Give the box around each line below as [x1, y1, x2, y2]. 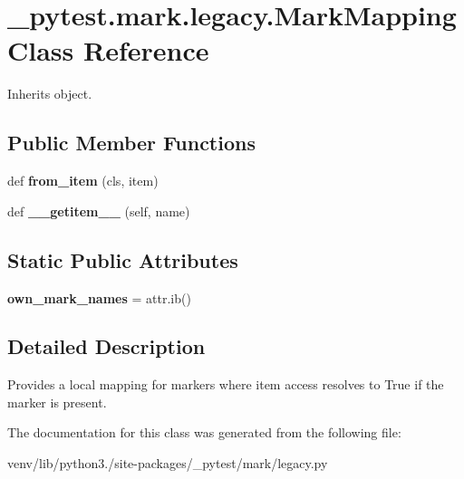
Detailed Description [7, 332, 206, 360]
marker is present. [7, 392, 107, 411]
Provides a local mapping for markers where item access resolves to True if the [7, 375, 444, 394]
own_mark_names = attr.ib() [7, 288, 191, 307]
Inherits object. [7, 84, 92, 103]
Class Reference [7, 32, 209, 69]
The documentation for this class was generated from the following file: [7, 423, 401, 442]
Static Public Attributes [7, 245, 238, 273]
